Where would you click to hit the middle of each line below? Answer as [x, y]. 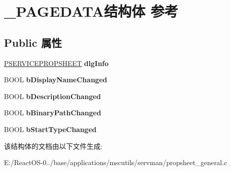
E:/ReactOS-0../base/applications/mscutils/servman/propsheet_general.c [115, 162]
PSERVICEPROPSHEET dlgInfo [56, 63]
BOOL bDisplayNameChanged [56, 80]
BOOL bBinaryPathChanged [53, 113]
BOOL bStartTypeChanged [50, 129]
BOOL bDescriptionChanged [52, 96]
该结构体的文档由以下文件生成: [53, 146]
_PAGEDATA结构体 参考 [91, 11]
